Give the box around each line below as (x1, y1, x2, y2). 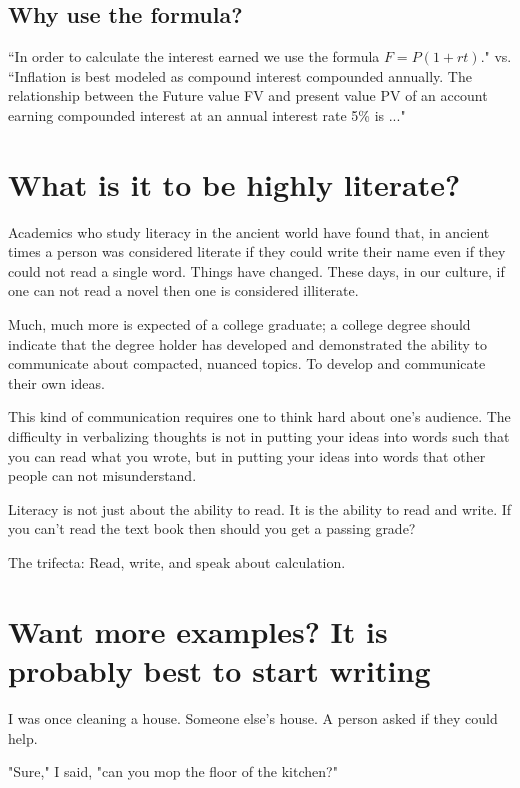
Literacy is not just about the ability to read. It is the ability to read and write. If (8, 498, 512, 519)
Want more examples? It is (8, 610, 388, 651)
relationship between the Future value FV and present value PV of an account (8, 85, 488, 106)
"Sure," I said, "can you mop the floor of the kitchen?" (8, 761, 338, 782)
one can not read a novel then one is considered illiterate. (8, 280, 359, 301)
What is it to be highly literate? (8, 163, 461, 204)
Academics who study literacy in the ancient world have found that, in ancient (8, 221, 490, 242)
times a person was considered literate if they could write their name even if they (8, 241, 506, 262)
